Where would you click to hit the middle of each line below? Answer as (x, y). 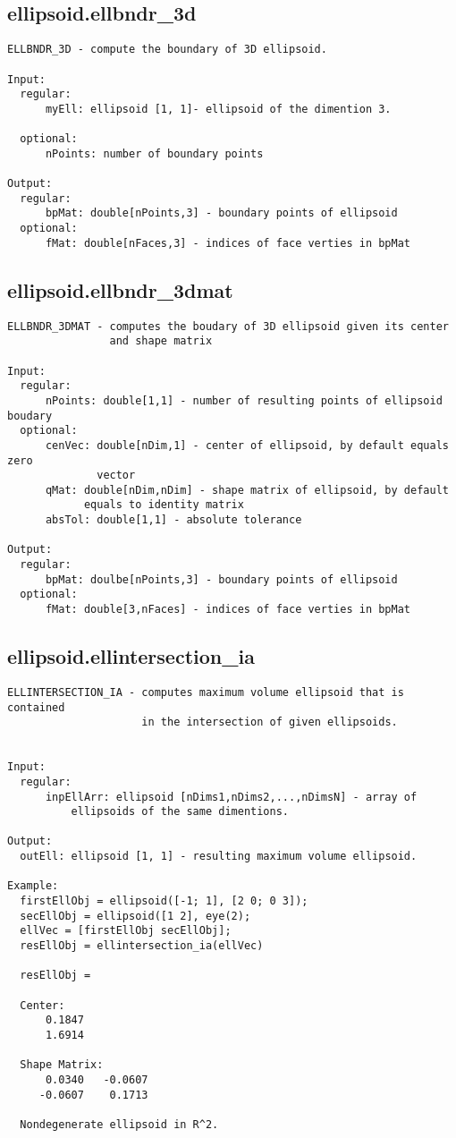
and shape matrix (161, 341)
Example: (33, 886)
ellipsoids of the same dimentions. (180, 812)
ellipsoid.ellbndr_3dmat (120, 289)
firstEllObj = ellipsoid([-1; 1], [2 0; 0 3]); (164, 901)
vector (116, 476)
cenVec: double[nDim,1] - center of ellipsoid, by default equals (247, 445)
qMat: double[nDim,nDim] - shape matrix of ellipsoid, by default (247, 490)
